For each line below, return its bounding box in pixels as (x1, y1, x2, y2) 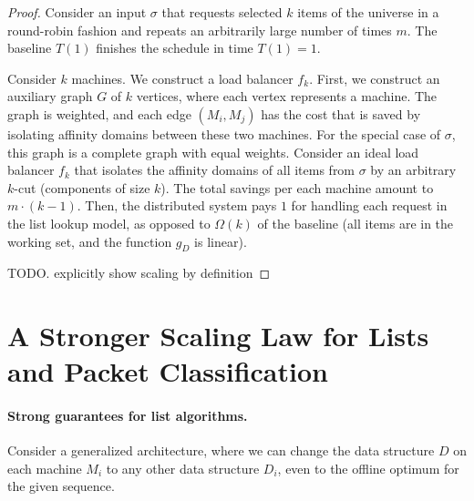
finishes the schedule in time (96, 38, 253, 57)
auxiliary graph (7, 87, 93, 106)
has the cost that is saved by (261, 104, 421, 123)
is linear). (194, 231, 247, 250)
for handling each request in (291, 196, 448, 215)
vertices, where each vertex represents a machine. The (136, 87, 438, 106)
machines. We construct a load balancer (71, 68, 294, 87)
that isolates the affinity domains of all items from (74, 160, 355, 179)
